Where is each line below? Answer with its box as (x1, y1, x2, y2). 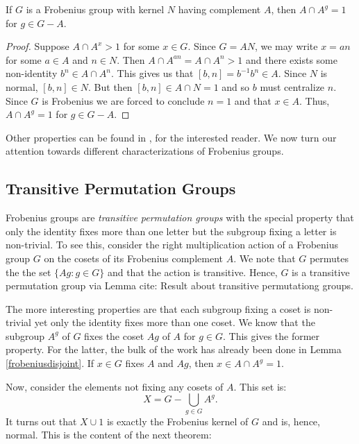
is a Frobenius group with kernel (26, 2, 165, 16)
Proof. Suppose (6, 39, 69, 53)
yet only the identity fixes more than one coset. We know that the (34, 315, 315, 330)
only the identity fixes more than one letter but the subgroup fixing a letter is (6, 223, 337, 238)
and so (222, 79, 250, 94)
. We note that (233, 250, 296, 265)
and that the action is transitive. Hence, (107, 264, 278, 279)
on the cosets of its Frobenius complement (44, 250, 223, 265)
